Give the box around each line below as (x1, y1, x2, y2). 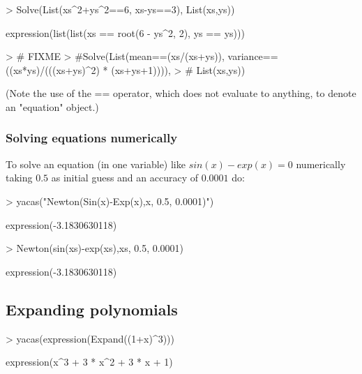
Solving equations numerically (6, 129, 178, 147)
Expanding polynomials (6, 298, 178, 320)
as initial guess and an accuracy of (51, 170, 199, 185)
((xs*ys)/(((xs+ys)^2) (6, 62, 100, 77)
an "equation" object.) (6, 99, 99, 114)
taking (6, 170, 33, 185)
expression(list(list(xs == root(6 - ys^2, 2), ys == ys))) (6, 25, 245, 40)
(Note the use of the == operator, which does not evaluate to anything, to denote (6, 86, 356, 100)
